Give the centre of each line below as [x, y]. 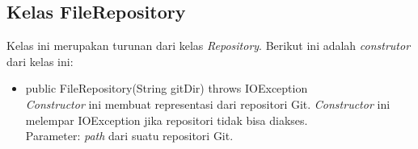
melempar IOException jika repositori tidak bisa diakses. [167, 120]
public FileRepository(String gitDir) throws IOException [167, 88]
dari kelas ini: [40, 61]
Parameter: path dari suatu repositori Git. [129, 136]
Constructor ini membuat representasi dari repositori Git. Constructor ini [208, 103]
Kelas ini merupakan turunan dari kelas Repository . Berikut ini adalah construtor [209, 46]
